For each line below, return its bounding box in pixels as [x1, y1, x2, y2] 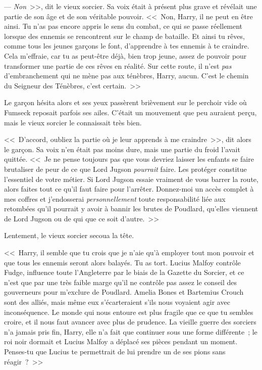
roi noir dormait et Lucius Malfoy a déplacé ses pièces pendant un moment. [4, 336, 238, 347]
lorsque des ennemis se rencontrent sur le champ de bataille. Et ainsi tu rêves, [4, 30, 245, 41]
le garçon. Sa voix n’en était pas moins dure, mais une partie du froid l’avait [4, 144, 240, 154]
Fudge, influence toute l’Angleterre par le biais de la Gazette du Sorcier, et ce [4, 267, 244, 277]
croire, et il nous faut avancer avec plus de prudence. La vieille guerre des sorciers [4, 316, 256, 327]
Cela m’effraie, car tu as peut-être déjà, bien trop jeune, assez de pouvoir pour [4, 50, 247, 61]
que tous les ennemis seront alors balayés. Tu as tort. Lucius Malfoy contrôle [4, 257, 241, 267]
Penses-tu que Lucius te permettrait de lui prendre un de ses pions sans [4, 346, 226, 356]
